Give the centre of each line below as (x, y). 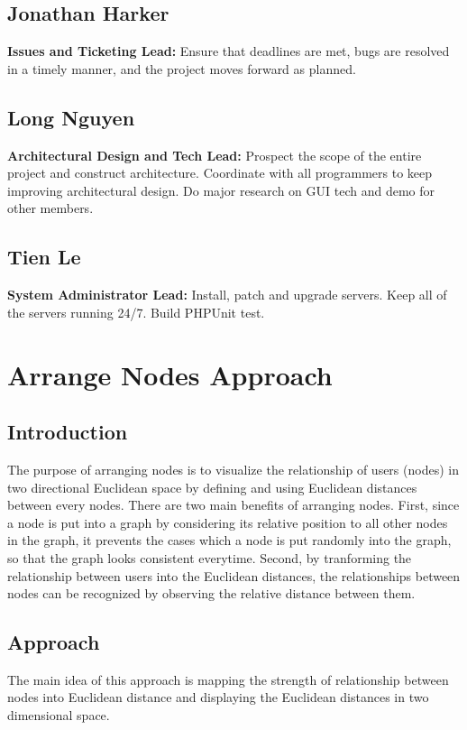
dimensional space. (59, 715)
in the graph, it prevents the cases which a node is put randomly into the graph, (229, 540)
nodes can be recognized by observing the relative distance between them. (211, 593)
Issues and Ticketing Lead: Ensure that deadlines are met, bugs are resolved (229, 51)
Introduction (68, 432)
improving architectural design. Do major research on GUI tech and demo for (221, 190)
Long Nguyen (71, 117)
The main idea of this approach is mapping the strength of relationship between (228, 679)
